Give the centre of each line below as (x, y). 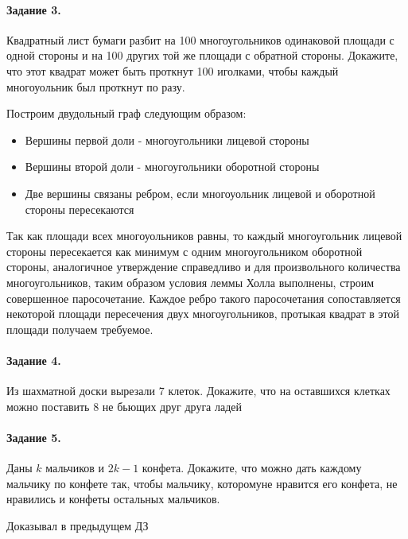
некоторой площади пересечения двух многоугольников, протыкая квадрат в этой (203, 314)
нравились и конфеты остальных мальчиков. (113, 499)
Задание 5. (34, 437)
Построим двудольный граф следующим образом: (126, 113)
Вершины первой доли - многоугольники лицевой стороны (167, 140)
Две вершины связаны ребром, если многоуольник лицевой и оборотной (200, 193)
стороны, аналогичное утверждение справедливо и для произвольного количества (204, 267)
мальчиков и (75, 468)
